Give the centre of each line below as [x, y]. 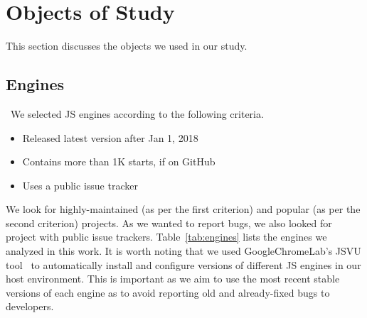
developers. [30, 306]
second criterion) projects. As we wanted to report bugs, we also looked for [169, 223]
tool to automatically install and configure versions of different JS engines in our [183, 264]
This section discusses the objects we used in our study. [127, 46]
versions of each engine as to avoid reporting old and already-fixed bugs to [168, 292]
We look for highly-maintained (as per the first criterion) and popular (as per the [183, 209]
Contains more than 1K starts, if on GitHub [119, 161]
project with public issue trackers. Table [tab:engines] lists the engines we [166, 237]
